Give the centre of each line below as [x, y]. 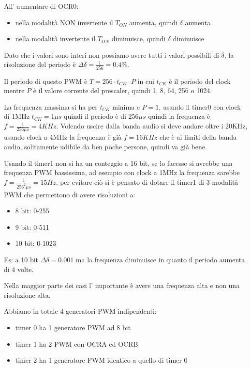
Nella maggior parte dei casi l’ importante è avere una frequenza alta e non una [122, 285]
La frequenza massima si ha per [51, 106]
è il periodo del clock [200, 81]
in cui [146, 81]
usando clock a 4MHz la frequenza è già [63, 137]
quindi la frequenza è [179, 116]
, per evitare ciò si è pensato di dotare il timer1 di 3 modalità [147, 182]
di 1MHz [17, 116]
